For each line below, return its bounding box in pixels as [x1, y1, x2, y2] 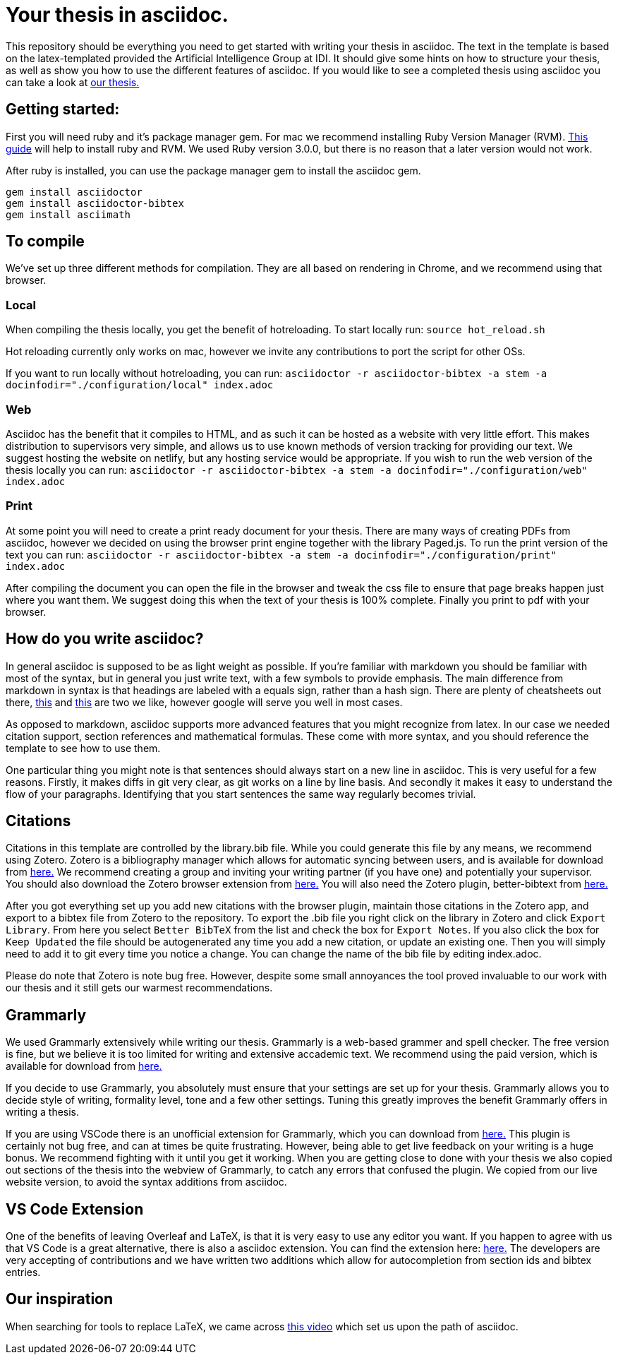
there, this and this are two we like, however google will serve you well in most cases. [6, 696, 403, 708]
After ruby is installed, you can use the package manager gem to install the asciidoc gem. [6, 164, 421, 177]
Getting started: [6, 100, 120, 119]
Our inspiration [6, 1290, 114, 1308]
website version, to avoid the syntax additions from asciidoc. [6, 1176, 287, 1188]
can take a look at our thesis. [6, 76, 140, 88]
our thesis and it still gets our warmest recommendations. [6, 982, 273, 994]
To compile [6, 232, 85, 251]
